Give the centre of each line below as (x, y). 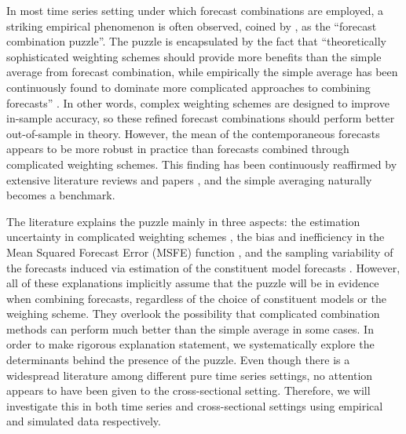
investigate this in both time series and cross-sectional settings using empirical (195, 405)
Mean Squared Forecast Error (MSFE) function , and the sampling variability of (200, 252)
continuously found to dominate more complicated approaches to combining (188, 87)
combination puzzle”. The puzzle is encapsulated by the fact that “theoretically (196, 41)
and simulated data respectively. (84, 421)
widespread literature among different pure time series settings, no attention (190, 375)
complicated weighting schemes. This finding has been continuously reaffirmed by (202, 164)
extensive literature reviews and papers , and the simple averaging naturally (189, 179)
